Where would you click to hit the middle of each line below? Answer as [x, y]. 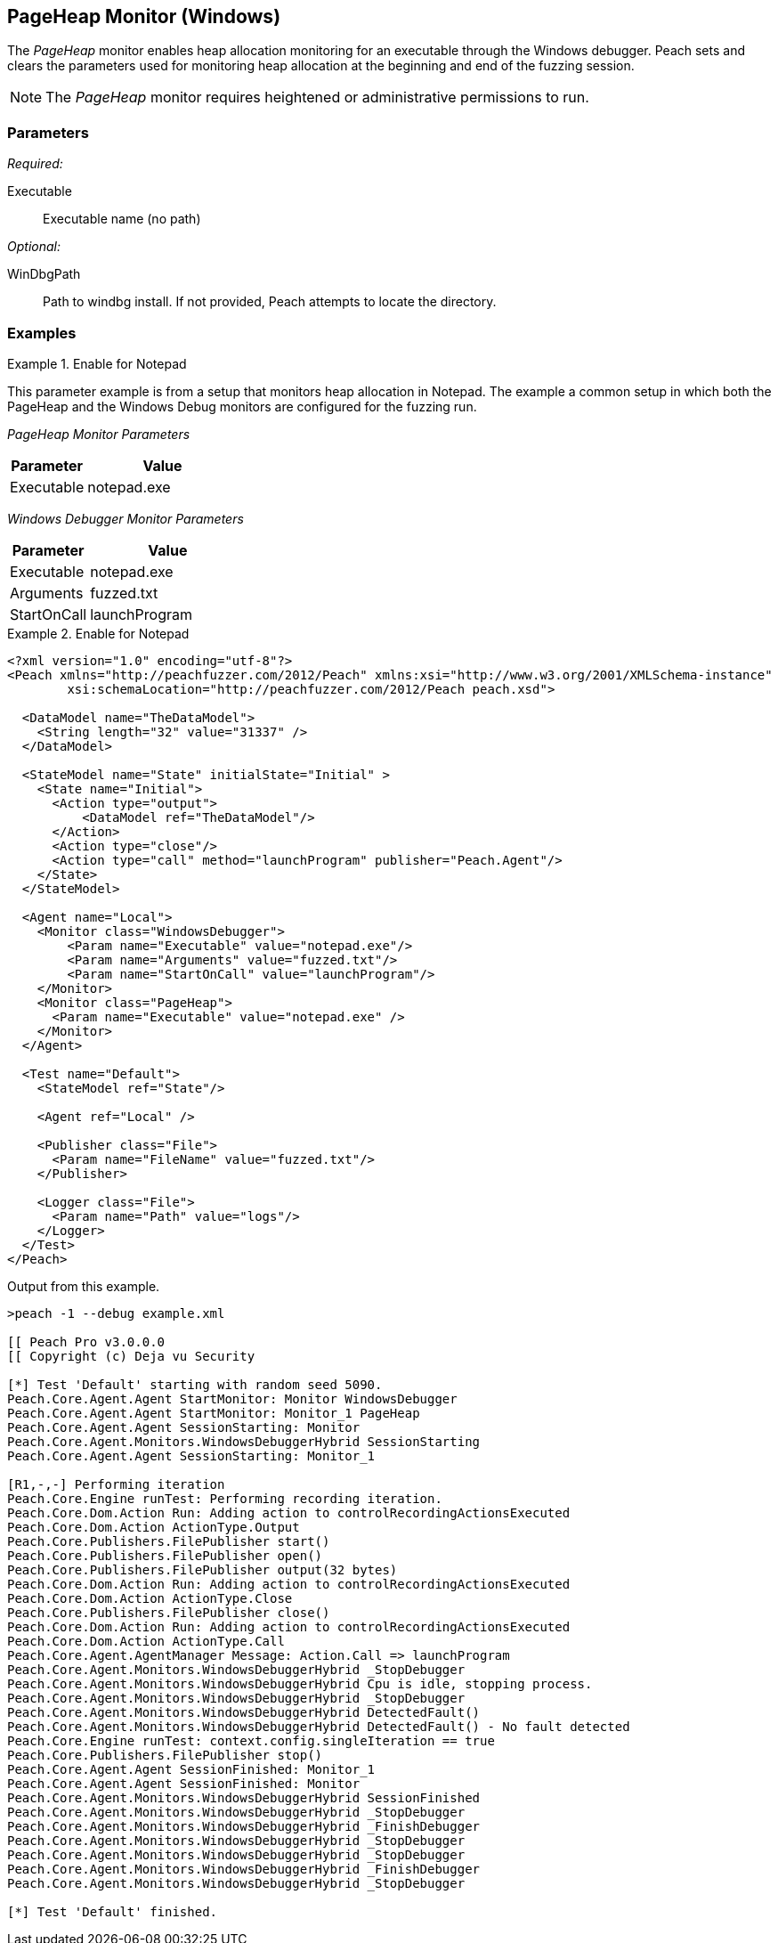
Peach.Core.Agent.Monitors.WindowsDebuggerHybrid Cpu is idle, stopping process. [300, 1683]
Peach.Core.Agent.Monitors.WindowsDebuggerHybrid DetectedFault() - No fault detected [319, 1726]
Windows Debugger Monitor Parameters [126, 518]
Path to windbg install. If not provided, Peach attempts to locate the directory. [270, 302]
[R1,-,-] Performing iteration [116, 1484]
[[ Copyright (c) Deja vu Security [131, 1356]
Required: [35, 164]
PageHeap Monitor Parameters [99, 434]
